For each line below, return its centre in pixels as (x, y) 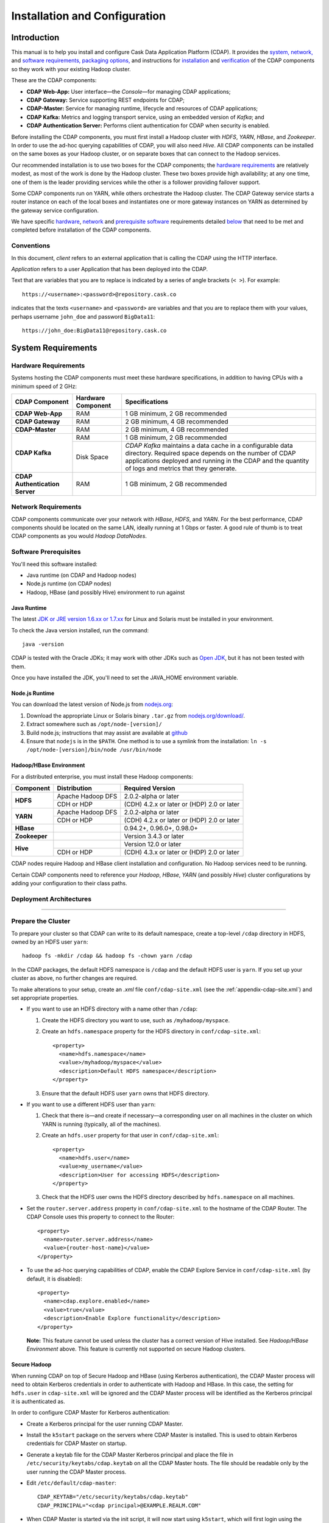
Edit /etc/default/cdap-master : (72, 1483)
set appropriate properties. (45, 998)
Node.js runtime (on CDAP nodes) (69, 584)
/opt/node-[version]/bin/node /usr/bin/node (94, 750)
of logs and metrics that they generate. (181, 468)
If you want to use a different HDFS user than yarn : (91, 1104)
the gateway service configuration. (55, 210)
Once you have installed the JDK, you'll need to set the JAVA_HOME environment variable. (125, 678)
